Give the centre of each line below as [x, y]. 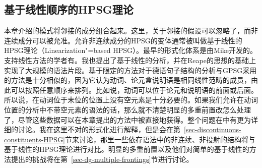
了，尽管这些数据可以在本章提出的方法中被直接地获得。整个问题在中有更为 [127, 119]
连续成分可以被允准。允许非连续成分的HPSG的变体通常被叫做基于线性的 [123, 40]
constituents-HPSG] [35, 139]
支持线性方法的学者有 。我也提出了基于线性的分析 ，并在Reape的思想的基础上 [130, 60]
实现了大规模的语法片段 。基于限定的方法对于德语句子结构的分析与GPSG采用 [130, 70]
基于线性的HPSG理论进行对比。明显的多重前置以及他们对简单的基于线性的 [127, 149]
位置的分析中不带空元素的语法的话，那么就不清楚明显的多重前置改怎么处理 [127, 109]
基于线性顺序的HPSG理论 [69, 9]
